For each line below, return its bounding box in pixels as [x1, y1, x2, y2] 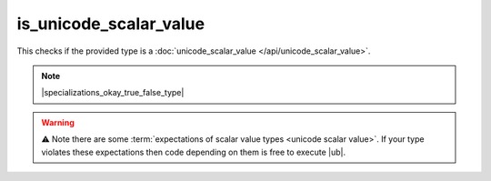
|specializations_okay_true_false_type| [41, 87, 185, 98]
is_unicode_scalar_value [16, 14, 205, 34]
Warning [41, 116, 75, 127]
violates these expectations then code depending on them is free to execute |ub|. [41, 146, 346, 157]
